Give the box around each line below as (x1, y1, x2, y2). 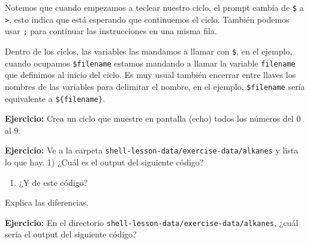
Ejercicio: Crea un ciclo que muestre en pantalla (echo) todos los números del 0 (5, 112, 301, 125)
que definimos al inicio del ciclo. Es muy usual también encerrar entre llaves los (5, 68, 296, 81)
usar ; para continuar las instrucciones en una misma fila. (5, 25, 217, 37)
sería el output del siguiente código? (5, 228, 137, 240)
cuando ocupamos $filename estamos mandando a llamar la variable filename (5, 56, 296, 69)
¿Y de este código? (19, 176, 88, 188)
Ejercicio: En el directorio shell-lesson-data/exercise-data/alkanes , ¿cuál (5, 216, 299, 228)
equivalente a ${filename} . (5, 92, 106, 104)
